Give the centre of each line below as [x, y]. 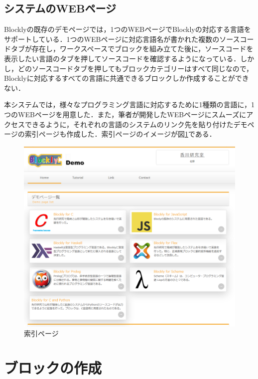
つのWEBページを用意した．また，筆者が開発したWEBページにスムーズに [125, 114]
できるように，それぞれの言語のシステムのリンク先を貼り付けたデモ [136, 124]
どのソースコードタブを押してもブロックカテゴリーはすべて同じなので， [135, 68]
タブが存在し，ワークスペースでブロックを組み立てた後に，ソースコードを [132, 49]
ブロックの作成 [53, 368]
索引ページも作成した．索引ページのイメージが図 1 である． [120, 134]
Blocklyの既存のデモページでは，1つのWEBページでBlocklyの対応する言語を [128, 29]
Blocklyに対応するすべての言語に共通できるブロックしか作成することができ [127, 78]
